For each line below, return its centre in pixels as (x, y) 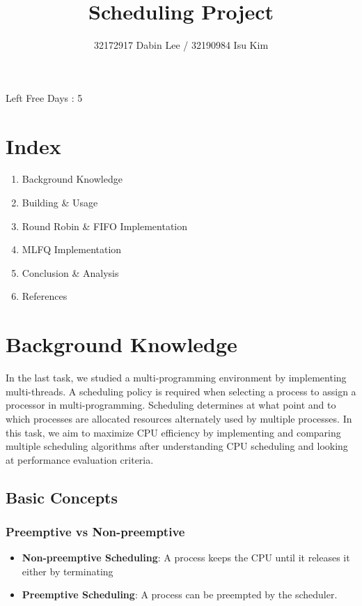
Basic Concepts (62, 497)
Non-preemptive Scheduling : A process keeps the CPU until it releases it (186, 558)
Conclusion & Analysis (70, 272)
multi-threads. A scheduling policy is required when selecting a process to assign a (181, 391)
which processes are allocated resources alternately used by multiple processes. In (179, 418)
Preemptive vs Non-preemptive (95, 531)
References (45, 296)
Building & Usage (60, 203)
